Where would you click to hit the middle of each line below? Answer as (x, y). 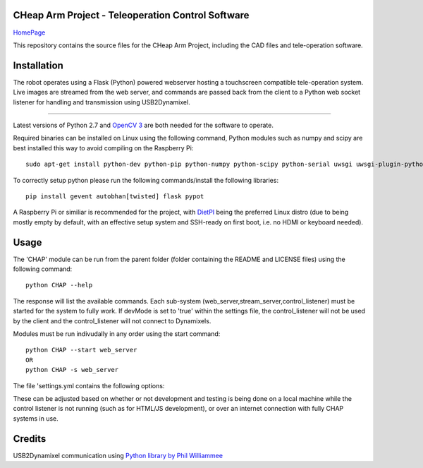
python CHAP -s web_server (72, 370)
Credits (30, 439)
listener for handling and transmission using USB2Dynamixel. (102, 102)
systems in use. (36, 418)
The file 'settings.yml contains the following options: (89, 385)
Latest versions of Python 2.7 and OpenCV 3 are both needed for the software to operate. (143, 125)
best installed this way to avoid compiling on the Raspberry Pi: (103, 148)
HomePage (29, 32)
